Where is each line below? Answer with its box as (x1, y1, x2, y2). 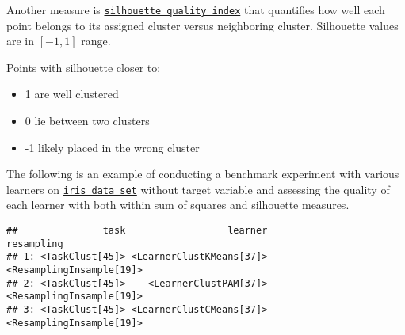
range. (81, 32, 111, 49)
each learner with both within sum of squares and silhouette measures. (6, 196, 350, 213)
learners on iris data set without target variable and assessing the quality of (6, 181, 390, 197)
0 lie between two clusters (25, 112, 150, 129)
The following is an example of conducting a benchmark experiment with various (6, 166, 399, 182)
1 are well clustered (25, 86, 119, 102)
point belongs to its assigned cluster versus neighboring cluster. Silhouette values (6, 17, 399, 33)
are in (6, 32, 35, 49)
